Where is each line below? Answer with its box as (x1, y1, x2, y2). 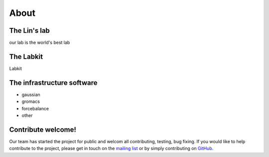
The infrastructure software (9, 78, 98, 87)
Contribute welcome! (9, 125, 77, 134)
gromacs (21, 98, 40, 104)
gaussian (21, 91, 41, 97)
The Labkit (9, 52, 43, 61)
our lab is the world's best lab (9, 40, 70, 46)
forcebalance (21, 105, 49, 111)
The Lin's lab (9, 26, 50, 35)
